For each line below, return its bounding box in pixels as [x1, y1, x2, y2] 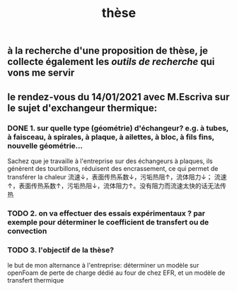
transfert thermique [7, 276, 64, 285]
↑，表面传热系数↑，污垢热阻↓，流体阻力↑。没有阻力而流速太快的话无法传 [7, 182, 226, 190]
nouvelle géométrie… [7, 141, 83, 150]
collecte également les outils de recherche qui [7, 56, 215, 68]
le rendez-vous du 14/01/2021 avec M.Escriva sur [7, 90, 230, 103]
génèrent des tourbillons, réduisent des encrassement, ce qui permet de [7, 164, 219, 172]
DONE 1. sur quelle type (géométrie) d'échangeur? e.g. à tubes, [7, 123, 229, 133]
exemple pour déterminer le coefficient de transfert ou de [7, 217, 209, 227]
